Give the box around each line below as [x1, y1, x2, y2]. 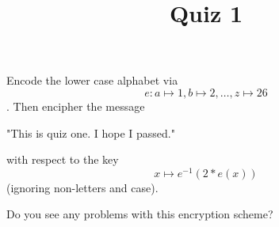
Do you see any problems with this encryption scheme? [6, 206, 273, 222]
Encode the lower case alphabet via [6, 72, 178, 89]
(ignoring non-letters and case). [6, 179, 159, 195]
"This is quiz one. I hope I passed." [6, 124, 175, 141]
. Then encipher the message [6, 97, 145, 114]
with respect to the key [6, 151, 119, 168]
